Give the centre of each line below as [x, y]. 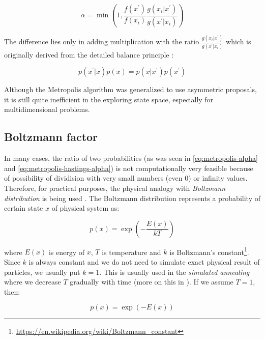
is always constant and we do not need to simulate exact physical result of [144, 261]
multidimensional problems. [47, 109]
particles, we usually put [42, 272]
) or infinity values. [218, 178]
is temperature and [131, 252]
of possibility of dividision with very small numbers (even [93, 178]
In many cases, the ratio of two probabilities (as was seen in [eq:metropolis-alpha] [131, 158]
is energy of [67, 252]
